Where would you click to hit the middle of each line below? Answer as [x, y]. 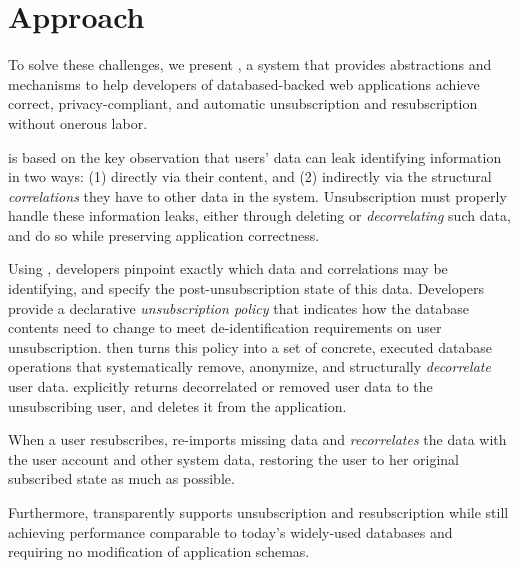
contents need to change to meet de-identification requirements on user [225, 327]
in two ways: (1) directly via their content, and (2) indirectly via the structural [250, 176]
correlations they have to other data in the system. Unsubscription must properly [257, 195]
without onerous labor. [78, 122]
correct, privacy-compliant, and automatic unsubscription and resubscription [243, 103]
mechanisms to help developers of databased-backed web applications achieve [244, 83]
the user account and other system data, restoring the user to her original [233, 458]
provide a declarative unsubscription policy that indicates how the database [239, 307]
